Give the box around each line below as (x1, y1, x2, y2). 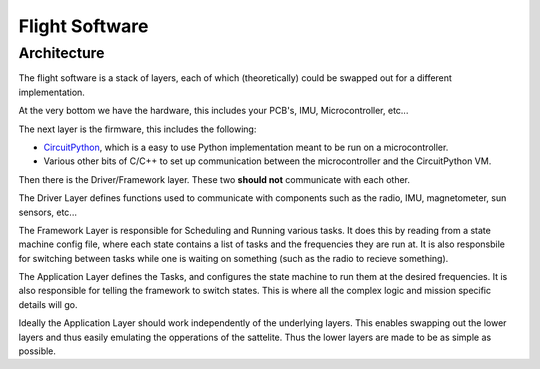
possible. (18, 345, 57, 357)
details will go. (18, 298, 78, 310)
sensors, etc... (18, 206, 77, 218)
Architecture (18, 44, 105, 62)
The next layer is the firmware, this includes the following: (18, 123, 257, 135)
